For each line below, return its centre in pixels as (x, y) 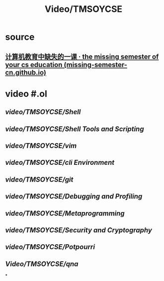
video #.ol (26, 94)
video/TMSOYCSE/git (39, 179)
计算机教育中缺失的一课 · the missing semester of (82, 56)
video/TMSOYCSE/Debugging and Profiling (74, 196)
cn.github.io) (26, 72)
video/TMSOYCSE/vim (41, 146)
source (20, 37)
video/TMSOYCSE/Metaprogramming (65, 213)
